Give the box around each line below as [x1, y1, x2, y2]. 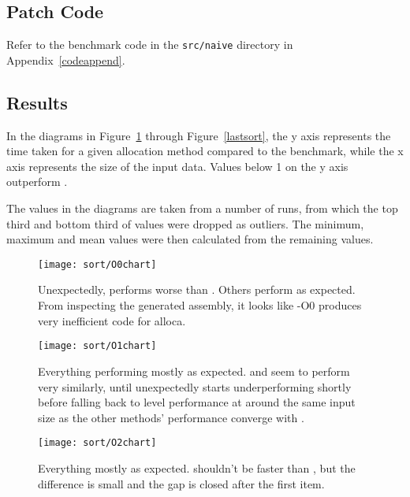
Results [6, 90, 68, 114]
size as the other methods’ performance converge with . [38, 409, 304, 425]
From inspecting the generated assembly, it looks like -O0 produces [38, 297, 362, 313]
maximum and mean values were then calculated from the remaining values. [6, 231, 374, 247]
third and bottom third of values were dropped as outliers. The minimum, [6, 215, 364, 232]
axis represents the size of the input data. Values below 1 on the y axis [6, 158, 348, 174]
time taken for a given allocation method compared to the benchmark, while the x [6, 143, 404, 159]
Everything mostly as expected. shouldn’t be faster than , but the [38, 459, 356, 476]
